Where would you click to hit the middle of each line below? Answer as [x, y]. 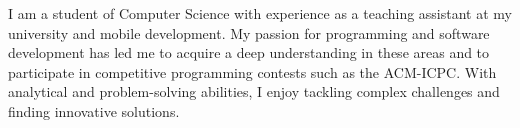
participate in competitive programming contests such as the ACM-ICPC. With [252, 71]
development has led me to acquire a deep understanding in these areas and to [249, 52]
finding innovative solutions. [94, 110]
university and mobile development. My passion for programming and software [249, 32]
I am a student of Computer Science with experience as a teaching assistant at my [260, 13]
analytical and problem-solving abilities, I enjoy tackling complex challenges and [254, 91]
